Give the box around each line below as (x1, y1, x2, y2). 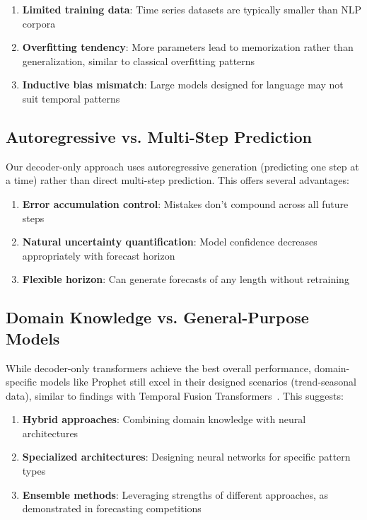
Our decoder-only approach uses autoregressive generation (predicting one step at (6, 158, 359, 173)
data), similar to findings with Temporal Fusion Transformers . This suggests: (6, 388, 344, 403)
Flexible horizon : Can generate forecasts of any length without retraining (22, 272, 349, 287)
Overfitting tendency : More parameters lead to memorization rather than (22, 40, 354, 54)
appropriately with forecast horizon (22, 248, 175, 262)
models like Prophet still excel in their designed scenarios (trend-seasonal (40, 374, 356, 389)
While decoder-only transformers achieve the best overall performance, (6, 360, 311, 375)
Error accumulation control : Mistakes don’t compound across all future (22, 196, 349, 211)
